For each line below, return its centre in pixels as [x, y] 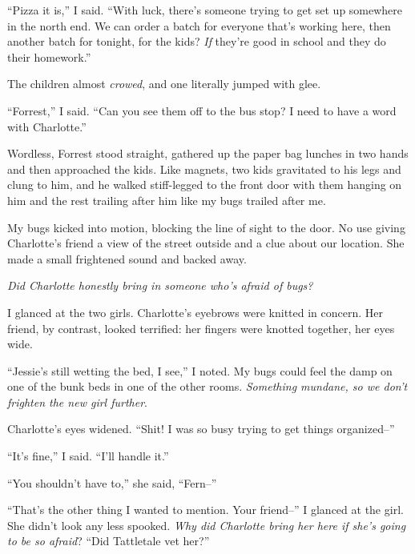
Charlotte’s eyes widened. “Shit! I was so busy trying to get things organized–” [201, 429]
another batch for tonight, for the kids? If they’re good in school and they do [197, 41]
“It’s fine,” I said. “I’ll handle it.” [88, 456]
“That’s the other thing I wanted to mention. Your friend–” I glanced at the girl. [205, 510]
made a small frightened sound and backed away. [127, 258]
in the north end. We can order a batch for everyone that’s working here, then [199, 25]
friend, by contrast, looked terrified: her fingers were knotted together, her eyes [201, 328]
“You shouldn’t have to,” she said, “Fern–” [112, 482]
